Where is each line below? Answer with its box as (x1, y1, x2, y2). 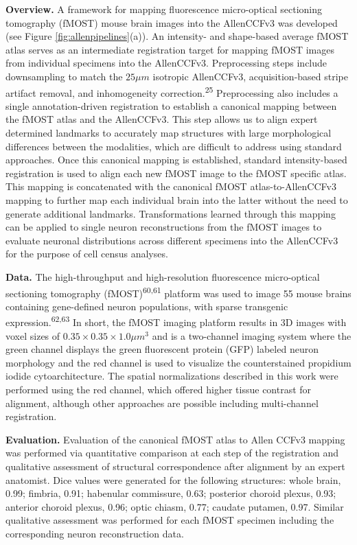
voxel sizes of (5, 328, 60, 343)
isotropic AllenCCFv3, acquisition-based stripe (152, 69, 348, 83)
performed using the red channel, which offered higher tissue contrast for (5, 382, 312, 396)
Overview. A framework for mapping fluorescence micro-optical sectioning (5, 2, 322, 16)
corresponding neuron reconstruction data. (5, 526, 184, 540)
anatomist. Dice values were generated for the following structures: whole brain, (5, 472, 341, 487)
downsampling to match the (5, 69, 123, 83)
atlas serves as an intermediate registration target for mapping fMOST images (5, 42, 335, 56)
